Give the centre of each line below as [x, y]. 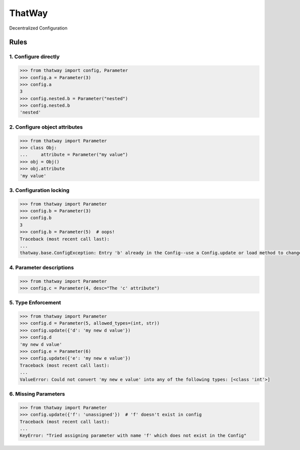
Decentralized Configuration [38, 28]
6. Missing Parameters [37, 394]
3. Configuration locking [39, 190]
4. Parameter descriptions [42, 267]
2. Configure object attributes [46, 127]
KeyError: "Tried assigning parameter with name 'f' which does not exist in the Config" [133, 436]
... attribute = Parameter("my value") [74, 155]
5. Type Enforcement [35, 303]
